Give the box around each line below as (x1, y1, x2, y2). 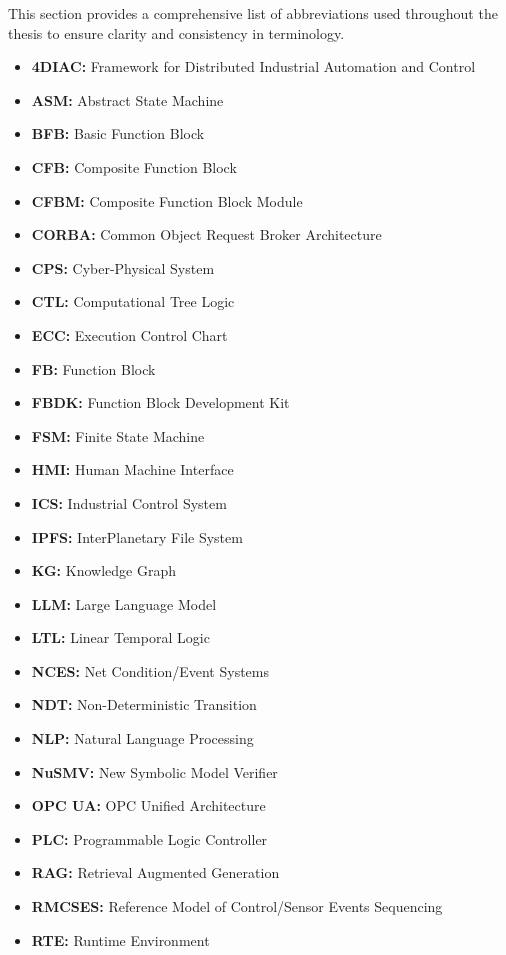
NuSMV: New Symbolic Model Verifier (31, 761, 278, 782)
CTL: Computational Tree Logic (31, 291, 235, 312)
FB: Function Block (31, 358, 156, 379)
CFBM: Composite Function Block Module (31, 190, 303, 211)
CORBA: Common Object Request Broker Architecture (31, 224, 382, 245)
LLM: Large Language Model (31, 593, 217, 614)
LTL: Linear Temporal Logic (31, 627, 210, 648)
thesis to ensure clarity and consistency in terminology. (8, 22, 345, 43)
